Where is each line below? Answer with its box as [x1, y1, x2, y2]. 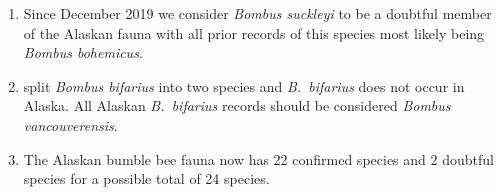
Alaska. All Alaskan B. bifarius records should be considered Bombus [23, 95, 451, 116]
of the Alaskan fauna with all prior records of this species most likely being [23, 22, 485, 43]
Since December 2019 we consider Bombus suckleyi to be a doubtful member [23, 3, 492, 23]
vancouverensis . [23, 114, 118, 135]
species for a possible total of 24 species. [23, 168, 270, 189]
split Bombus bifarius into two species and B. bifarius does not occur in [23, 75, 465, 96]
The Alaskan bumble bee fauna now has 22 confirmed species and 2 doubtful [23, 148, 494, 169]
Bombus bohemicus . [23, 42, 143, 63]
